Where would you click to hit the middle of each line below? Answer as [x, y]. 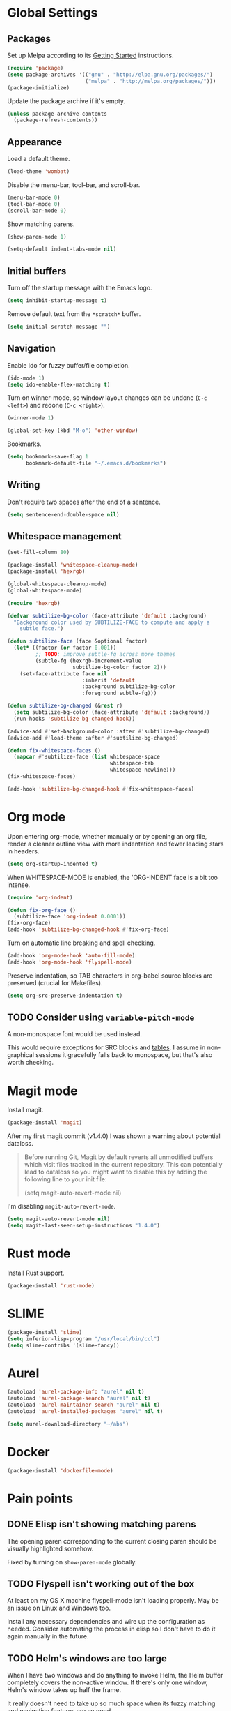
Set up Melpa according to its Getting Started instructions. [90, 55]
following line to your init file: [65, 1179]
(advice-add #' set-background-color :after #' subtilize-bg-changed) [109, 731]
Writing [24, 485]
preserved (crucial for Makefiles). [55, 982]
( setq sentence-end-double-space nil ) [63, 514]
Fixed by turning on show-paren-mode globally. [72, 1562]
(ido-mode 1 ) [26, 378]
